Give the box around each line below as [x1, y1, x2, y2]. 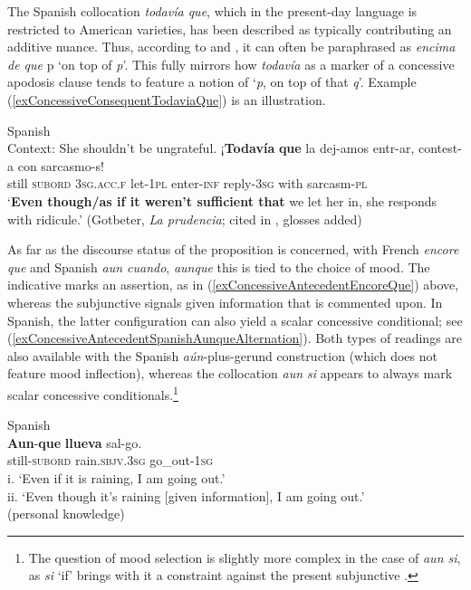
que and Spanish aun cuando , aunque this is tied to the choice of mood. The [7, 257, 430, 276]
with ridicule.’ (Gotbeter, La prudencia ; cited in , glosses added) [7, 209, 362, 228]
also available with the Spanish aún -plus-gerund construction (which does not [7, 346, 437, 365]
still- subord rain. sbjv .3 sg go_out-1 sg [7, 451, 214, 470]
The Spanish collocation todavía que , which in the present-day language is [7, 2, 418, 20]
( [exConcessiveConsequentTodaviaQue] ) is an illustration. [7, 90, 326, 109]
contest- [418, 138, 462, 157]
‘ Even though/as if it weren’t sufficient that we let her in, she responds [7, 191, 437, 210]
